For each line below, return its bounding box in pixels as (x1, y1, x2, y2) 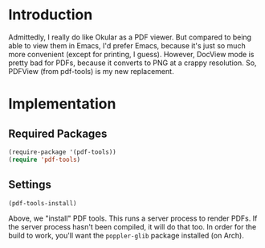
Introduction (8, 6, 93, 24)
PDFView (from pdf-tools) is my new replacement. (8, 66, 174, 76)
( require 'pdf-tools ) (8, 155, 81, 163)
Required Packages (8, 126, 108, 140)
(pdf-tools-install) (8, 199, 78, 207)
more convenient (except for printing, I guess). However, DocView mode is (8, 49, 255, 59)
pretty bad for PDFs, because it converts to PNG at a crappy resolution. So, (8, 58, 257, 68)
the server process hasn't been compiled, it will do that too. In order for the (8, 222, 257, 232)
